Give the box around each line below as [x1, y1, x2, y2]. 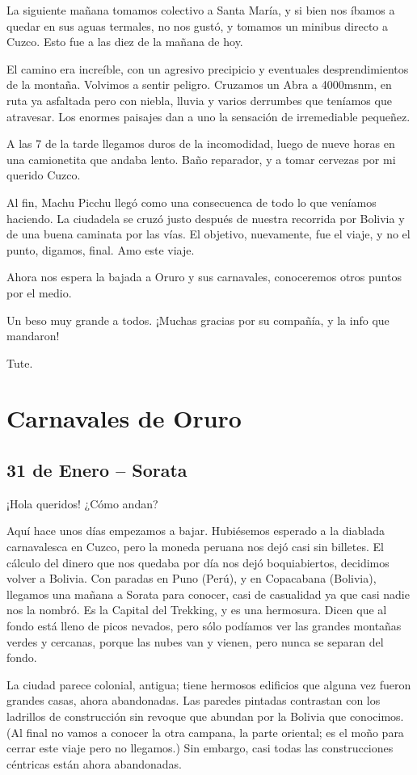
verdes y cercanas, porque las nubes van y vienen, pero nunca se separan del [6, 633, 384, 650]
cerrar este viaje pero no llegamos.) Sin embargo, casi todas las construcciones [6, 739, 394, 756]
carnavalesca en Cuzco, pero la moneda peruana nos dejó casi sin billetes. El [6, 538, 384, 555]
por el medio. [6, 284, 72, 301]
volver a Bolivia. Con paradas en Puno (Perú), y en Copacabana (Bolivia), [6, 570, 377, 587]
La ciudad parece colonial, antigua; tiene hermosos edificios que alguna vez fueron [6, 676, 411, 693]
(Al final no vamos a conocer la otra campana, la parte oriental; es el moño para [6, 723, 404, 740]
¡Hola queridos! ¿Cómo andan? [6, 495, 158, 512]
